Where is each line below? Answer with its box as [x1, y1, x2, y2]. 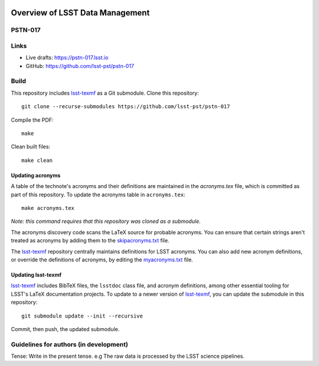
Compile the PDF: [11, 116, 54, 124]
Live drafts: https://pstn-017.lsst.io [25, 54, 109, 61]
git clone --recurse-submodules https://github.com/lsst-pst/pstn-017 [21, 103, 230, 110]
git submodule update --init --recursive [21, 312, 143, 319]
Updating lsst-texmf [11, 271, 62, 278]
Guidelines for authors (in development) [11, 340, 128, 348]
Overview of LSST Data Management [11, 8, 150, 18]
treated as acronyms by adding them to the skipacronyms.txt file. [11, 237, 170, 244]
